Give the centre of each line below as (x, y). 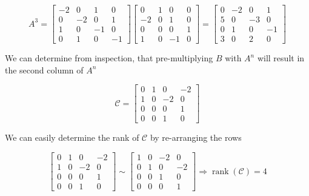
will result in (281, 58)
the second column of (44, 69)
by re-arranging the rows (196, 137)
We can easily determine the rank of (72, 137)
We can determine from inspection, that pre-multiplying (109, 58)
